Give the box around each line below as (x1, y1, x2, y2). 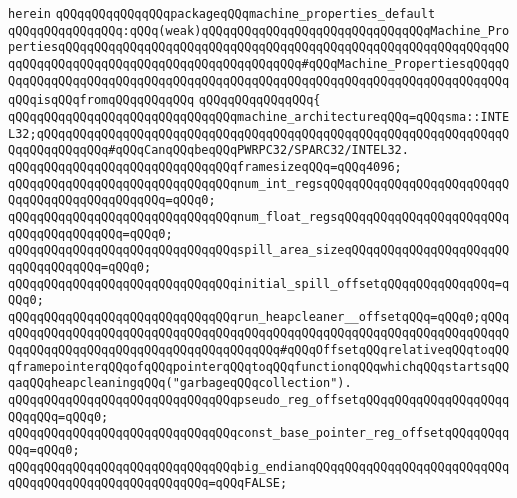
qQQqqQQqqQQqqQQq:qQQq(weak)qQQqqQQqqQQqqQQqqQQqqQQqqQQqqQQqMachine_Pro (8, 23, 510, 38)
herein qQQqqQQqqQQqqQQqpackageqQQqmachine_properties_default (8, 7, 436, 21)
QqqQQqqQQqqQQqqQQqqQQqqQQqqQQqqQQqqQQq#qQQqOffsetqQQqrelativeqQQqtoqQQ (8, 343, 510, 358)
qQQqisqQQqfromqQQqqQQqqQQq (8, 93, 195, 108)
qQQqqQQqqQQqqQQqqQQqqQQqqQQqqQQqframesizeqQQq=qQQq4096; (8, 159, 402, 174)
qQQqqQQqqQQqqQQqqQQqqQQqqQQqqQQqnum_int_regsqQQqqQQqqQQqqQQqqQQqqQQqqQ (8, 176, 510, 191)
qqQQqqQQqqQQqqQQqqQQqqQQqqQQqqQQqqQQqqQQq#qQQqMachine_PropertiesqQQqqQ (8, 56, 510, 71)
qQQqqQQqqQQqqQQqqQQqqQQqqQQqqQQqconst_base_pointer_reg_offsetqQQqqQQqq (8, 426, 510, 441)
